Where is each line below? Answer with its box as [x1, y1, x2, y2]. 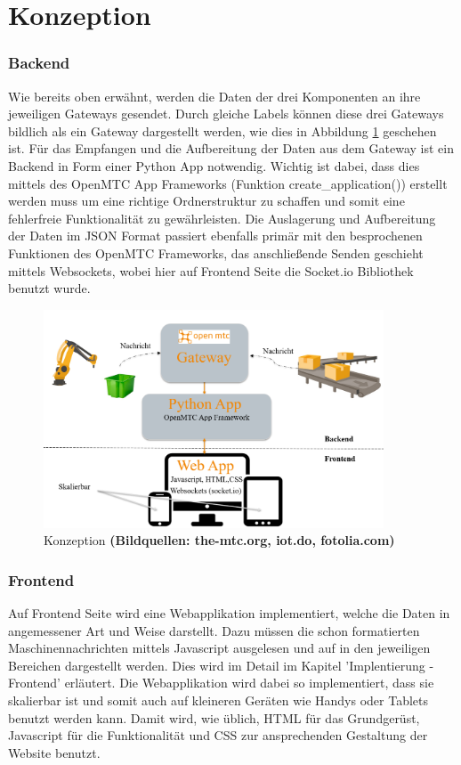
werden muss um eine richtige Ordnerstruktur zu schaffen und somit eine [8, 191, 405, 210]
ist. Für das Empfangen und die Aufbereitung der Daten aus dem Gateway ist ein [8, 139, 454, 158]
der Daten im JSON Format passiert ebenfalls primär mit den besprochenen [8, 226, 423, 245]
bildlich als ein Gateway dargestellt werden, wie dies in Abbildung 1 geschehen [8, 121, 437, 140]
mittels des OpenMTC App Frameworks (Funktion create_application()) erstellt [8, 174, 448, 192]
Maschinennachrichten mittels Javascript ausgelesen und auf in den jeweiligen [8, 639, 431, 657]
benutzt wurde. [8, 279, 91, 297]
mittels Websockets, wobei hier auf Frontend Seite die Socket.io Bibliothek [8, 261, 414, 280]
